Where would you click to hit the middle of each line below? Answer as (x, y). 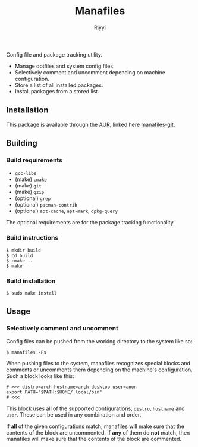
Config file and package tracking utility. (54, 54)
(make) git (28, 186)
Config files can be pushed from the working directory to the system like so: (99, 341)
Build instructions (32, 238)
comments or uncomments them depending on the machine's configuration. (100, 370)
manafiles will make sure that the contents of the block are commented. (94, 439)
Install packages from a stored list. (57, 91)
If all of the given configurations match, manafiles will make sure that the (95, 426)
